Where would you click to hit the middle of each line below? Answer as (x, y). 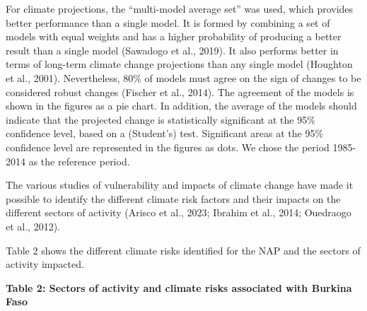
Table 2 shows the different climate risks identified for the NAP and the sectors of (183, 250)
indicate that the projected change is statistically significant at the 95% (161, 119)
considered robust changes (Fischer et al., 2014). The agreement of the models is (180, 92)
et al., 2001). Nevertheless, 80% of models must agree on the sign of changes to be (183, 77)
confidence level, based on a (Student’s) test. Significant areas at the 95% (165, 133)
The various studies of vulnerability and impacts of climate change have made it (180, 185)
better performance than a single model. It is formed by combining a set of (168, 22)
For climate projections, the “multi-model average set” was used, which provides (180, 8)
